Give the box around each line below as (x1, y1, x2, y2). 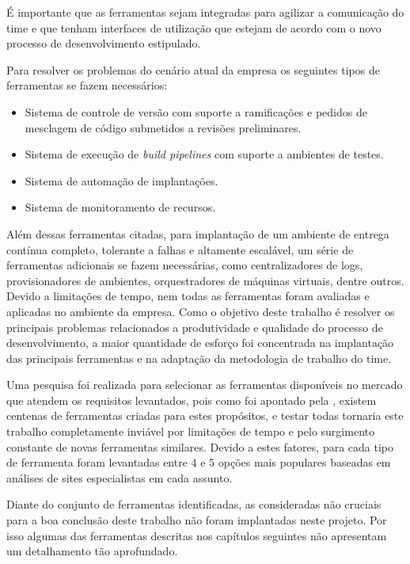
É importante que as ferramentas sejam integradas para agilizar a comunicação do (6, 4, 404, 20)
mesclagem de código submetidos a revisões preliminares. (25, 119, 302, 135)
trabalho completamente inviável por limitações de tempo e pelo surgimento (6, 423, 374, 440)
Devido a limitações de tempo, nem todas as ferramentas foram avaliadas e (6, 288, 370, 304)
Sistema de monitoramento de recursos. (25, 199, 216, 215)
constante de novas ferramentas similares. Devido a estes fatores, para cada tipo (6, 438, 394, 455)
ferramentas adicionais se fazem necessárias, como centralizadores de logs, (6, 257, 363, 273)
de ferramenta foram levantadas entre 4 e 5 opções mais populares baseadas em (6, 454, 391, 471)
